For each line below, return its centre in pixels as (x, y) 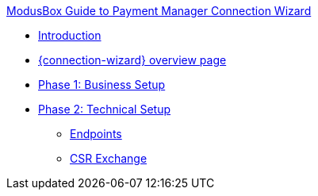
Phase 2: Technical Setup (105, 109)
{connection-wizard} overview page (132, 60)
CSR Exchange (109, 158)
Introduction (70, 35)
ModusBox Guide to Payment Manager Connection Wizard (159, 11)
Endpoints (96, 134)
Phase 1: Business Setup (102, 85)
